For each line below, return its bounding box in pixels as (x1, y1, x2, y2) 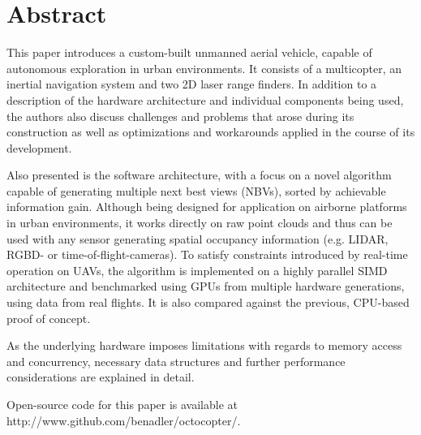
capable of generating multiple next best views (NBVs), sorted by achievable (6, 182, 386, 199)
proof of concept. (6, 309, 91, 326)
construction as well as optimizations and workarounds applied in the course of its (6, 123, 415, 140)
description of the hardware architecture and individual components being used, (6, 91, 404, 108)
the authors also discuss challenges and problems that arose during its (6, 107, 354, 124)
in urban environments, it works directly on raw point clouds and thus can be (6, 214, 393, 231)
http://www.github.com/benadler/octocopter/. (6, 411, 241, 429)
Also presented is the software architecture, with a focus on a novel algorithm (6, 166, 392, 183)
